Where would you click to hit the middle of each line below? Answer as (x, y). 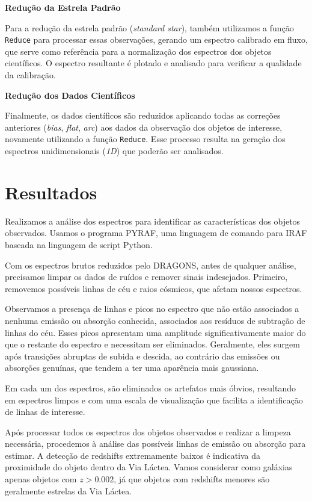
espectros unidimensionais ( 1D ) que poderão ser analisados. (114, 151)
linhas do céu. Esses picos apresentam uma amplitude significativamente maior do (155, 332)
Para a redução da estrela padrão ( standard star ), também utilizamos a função (149, 27)
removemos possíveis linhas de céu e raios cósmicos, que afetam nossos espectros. (154, 288)
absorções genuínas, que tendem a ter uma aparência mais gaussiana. (132, 368)
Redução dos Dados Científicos (70, 95)
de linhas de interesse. (45, 412)
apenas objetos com (41, 479)
